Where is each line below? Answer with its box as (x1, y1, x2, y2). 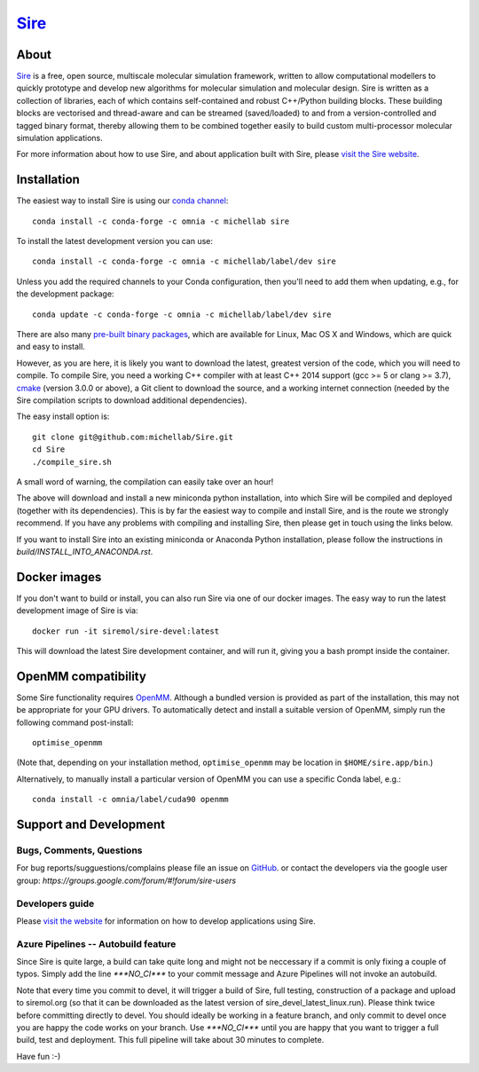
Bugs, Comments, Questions (16, 844, 143, 856)
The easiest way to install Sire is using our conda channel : (16, 195, 229, 206)
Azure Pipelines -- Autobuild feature (16, 937, 177, 950)
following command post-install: (16, 717, 134, 728)
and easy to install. (16, 342, 86, 352)
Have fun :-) (16, 1051, 61, 1061)
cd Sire (32, 445, 66, 454)
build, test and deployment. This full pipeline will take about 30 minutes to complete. (16, 1035, 325, 1045)
